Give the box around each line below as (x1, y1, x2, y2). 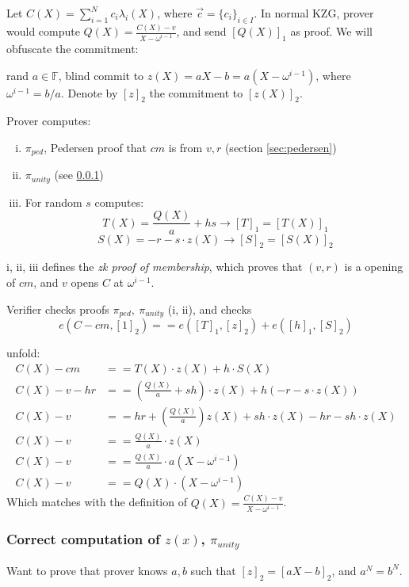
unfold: (6, 344, 40, 360)
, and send (176, 23, 227, 40)
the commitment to (149, 84, 243, 101)
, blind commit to (58, 67, 144, 83)
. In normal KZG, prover (254, 5, 374, 21)
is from (168, 139, 203, 155)
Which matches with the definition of (6, 494, 187, 510)
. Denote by (60, 84, 118, 101)
